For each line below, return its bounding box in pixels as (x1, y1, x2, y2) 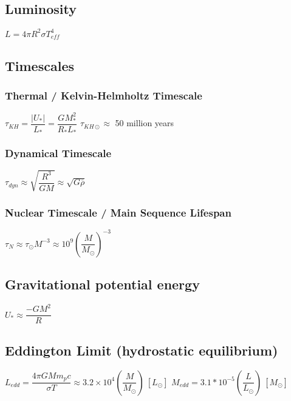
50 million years (115, 116, 174, 129)
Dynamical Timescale (5, 146, 112, 161)
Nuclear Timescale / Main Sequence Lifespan (5, 204, 231, 220)
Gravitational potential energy (5, 275, 200, 294)
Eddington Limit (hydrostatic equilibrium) (5, 340, 278, 359)
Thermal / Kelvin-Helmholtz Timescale (5, 87, 202, 103)
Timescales (5, 56, 74, 75)
